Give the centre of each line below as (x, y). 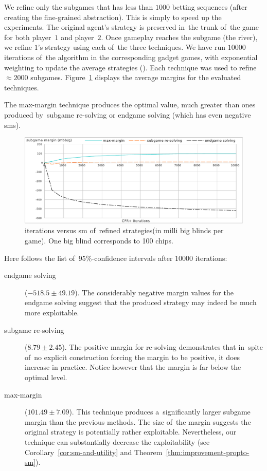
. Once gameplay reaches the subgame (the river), (179, 37)
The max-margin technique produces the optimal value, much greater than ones (130, 105)
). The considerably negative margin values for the (154, 292)
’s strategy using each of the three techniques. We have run (132, 47)
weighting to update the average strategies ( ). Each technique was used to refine (130, 67)
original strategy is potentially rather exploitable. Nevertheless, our (131, 432)
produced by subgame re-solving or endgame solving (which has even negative (128, 114)
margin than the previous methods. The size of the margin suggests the (138, 421)
